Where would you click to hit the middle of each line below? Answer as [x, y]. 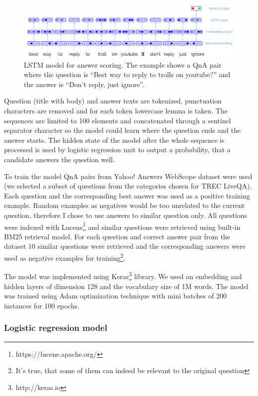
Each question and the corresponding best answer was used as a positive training [127, 195]
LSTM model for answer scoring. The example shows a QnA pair [123, 64]
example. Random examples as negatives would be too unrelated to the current [125, 205]
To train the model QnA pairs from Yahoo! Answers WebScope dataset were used [128, 176]
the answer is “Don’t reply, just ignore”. [84, 84]
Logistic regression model [56, 328]
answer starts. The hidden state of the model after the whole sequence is [114, 140]
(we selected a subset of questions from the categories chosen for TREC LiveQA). [128, 186]
